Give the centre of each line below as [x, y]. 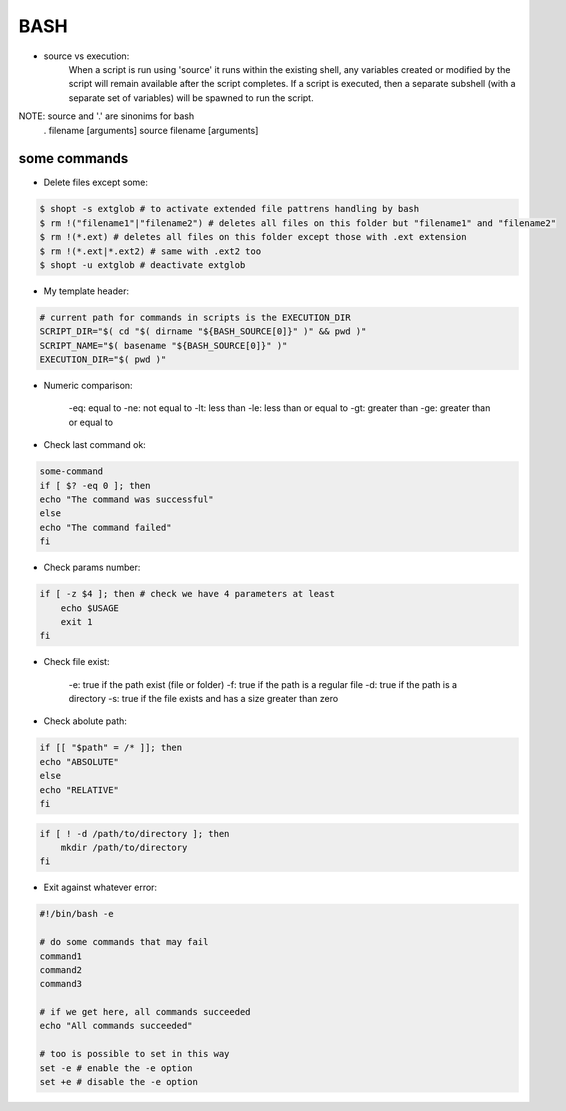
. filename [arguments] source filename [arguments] [151, 130]
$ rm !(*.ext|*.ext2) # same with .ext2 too [150, 251]
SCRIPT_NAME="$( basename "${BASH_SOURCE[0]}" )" [163, 345]
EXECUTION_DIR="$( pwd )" [103, 359]
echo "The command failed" [105, 527]
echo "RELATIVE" [79, 789]
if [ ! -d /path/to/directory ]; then [134, 833]
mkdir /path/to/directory [124, 847]
